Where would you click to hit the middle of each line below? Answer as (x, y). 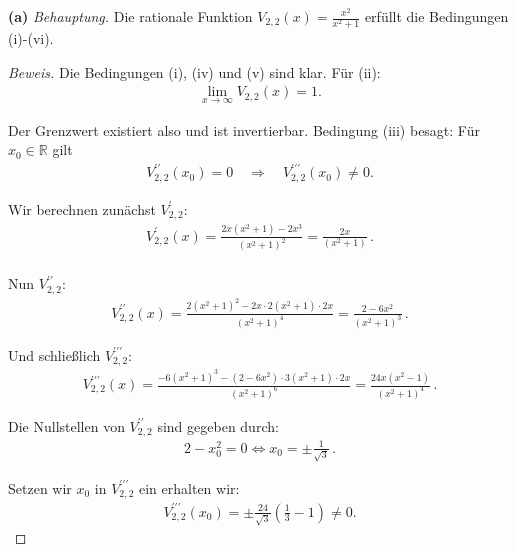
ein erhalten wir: (189, 487)
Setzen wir (40, 487)
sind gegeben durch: (218, 425)
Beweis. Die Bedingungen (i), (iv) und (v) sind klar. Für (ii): (194, 71)
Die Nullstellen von (66, 425)
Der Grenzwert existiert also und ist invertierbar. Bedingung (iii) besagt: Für (244, 129)
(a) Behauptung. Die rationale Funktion (130, 16)
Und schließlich (54, 354)
